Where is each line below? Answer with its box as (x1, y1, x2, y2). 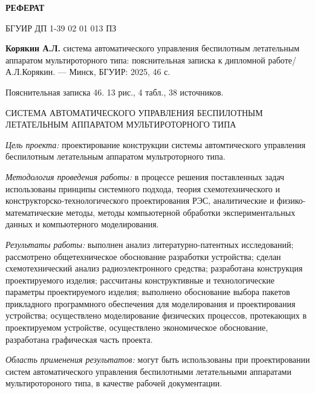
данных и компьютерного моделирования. (5, 218, 159, 230)
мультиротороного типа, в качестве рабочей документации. (5, 377, 222, 389)
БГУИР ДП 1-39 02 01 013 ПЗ (5, 21, 117, 34)
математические (5, 206, 63, 218)
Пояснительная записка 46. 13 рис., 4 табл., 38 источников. (5, 85, 224, 98)
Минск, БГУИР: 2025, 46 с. (69, 65, 170, 78)
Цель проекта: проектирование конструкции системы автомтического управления (5, 138, 306, 151)
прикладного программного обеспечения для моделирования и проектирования (5, 297, 296, 310)
